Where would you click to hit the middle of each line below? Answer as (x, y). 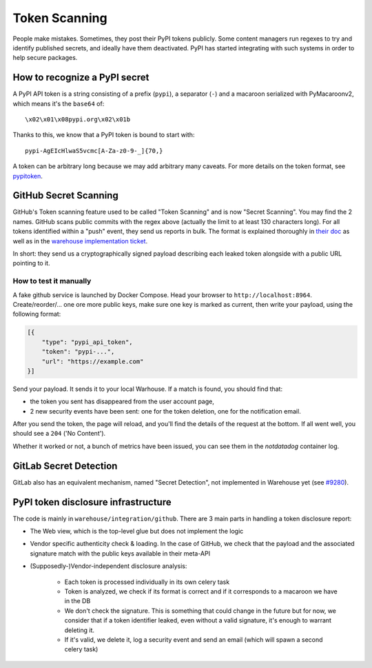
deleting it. (80, 630)
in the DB (77, 601)
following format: (37, 314)
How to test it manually (52, 281)
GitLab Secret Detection (65, 466)
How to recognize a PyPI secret (81, 78)
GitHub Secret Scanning (65, 195)
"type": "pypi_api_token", (87, 342)
